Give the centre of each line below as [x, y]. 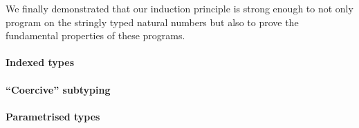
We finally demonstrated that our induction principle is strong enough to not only [179, 8]
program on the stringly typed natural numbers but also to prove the [152, 22]
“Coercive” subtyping [58, 89]
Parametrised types [53, 116]
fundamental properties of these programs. [95, 35]
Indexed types [40, 62]
